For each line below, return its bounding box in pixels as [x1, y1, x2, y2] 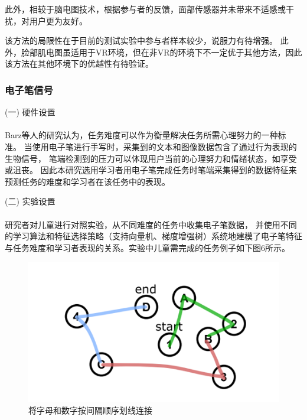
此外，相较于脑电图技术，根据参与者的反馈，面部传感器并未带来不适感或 [5, 3, 286, 15]
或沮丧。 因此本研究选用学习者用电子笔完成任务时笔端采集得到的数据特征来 [5, 164, 297, 176]
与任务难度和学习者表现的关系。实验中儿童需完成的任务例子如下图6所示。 [5, 241, 290, 253]
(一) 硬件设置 [5, 106, 55, 118]
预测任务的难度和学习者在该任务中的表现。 [5, 175, 170, 187]
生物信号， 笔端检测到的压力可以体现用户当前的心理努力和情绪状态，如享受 [5, 152, 297, 164]
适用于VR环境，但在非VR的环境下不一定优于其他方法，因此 [70, 45, 302, 58]
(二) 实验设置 [5, 195, 55, 207]
